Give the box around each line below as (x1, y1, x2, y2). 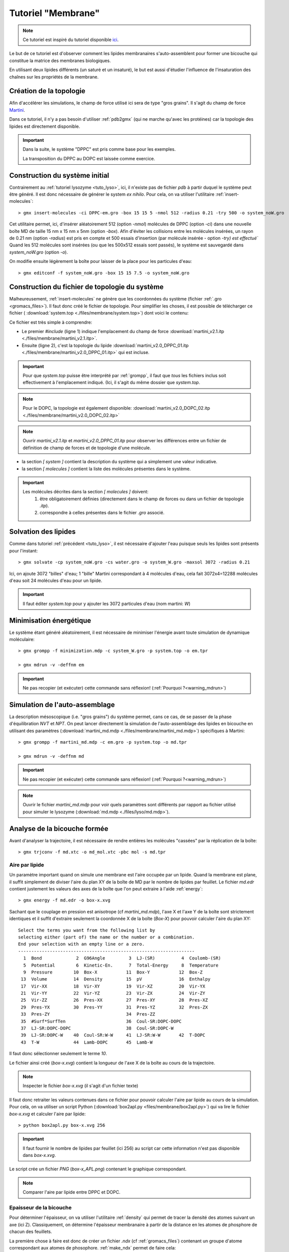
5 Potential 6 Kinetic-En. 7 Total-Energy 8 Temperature (23, 962, 218, 968)
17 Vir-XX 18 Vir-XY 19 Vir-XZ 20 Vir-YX (20, 983, 205, 989)
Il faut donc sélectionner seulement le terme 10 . (9, 1051, 107, 1057)
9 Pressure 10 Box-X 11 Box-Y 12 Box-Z (23, 969, 203, 975)
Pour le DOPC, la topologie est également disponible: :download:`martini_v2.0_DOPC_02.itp (22, 405, 210, 411)
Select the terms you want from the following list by (18, 927, 155, 933)
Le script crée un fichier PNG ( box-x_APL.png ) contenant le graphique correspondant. (9, 1166, 187, 1172)
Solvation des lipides (9, 527, 76, 536)
